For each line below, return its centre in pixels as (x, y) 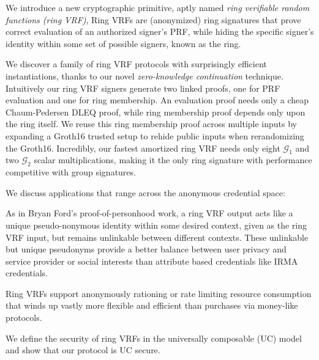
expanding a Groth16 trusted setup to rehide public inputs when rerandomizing (155, 135)
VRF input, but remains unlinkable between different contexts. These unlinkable (157, 237)
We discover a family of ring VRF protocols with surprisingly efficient (136, 64)
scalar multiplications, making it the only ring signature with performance (173, 160)
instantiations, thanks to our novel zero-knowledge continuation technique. (144, 75)
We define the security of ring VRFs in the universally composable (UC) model (154, 338)
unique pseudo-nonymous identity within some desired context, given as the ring (156, 225)
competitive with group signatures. (71, 172)
